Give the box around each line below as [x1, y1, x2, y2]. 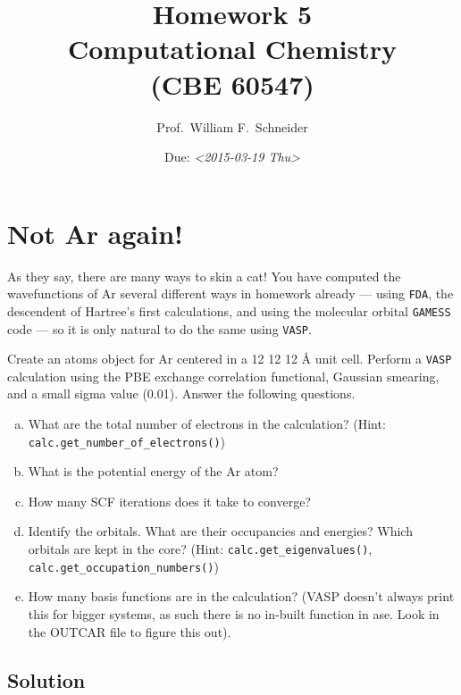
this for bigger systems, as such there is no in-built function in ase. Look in [28, 604, 440, 623]
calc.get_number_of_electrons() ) [28, 431, 226, 450]
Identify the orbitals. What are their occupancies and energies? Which [28, 522, 413, 540]
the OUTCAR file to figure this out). [28, 622, 231, 641]
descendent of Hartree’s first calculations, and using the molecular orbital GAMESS [7, 301, 451, 320]
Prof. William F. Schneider [156, 117, 308, 136]
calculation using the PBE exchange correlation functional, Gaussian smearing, [7, 366, 440, 385]
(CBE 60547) [150, 65, 314, 102]
